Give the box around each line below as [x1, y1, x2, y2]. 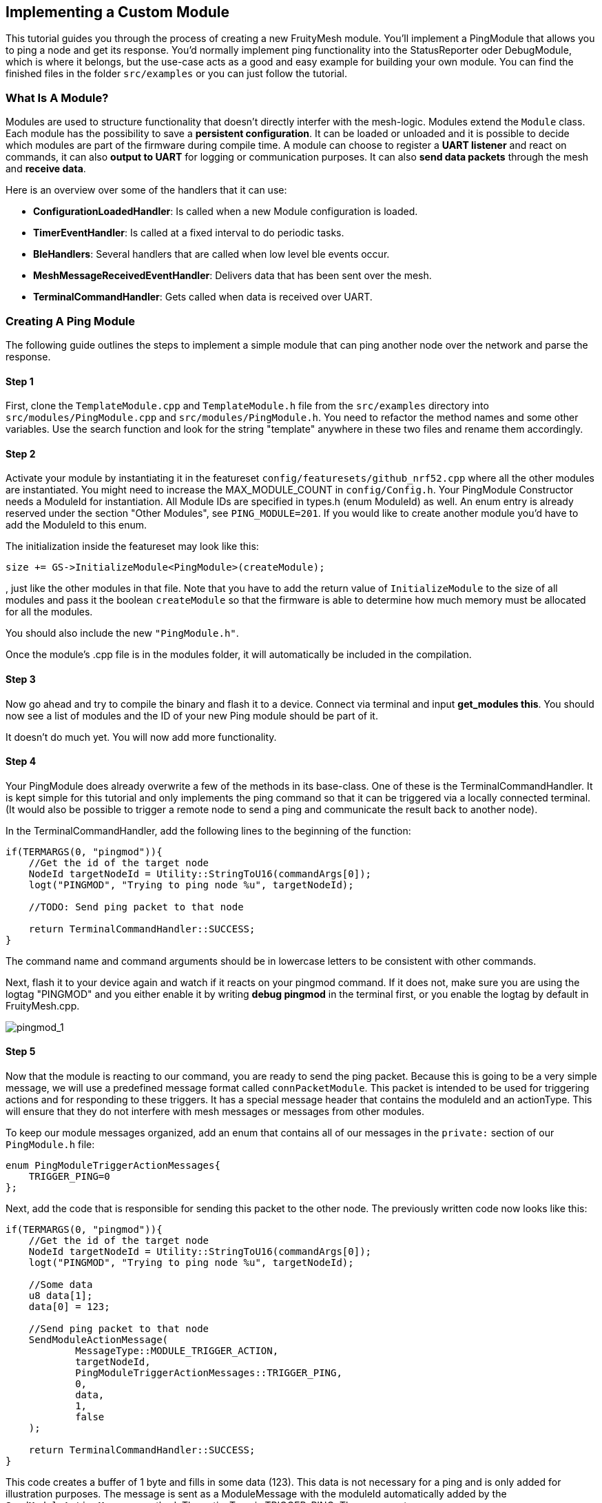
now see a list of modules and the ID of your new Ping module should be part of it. [6, 709, 378, 722]
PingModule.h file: [6, 1138, 95, 1151]
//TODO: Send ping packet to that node [28, 901, 244, 912]
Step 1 [6, 375, 34, 387]
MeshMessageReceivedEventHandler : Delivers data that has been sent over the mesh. [33, 269, 432, 282]
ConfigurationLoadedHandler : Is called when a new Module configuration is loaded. [33, 205, 418, 218]
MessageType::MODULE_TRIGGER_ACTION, [75, 1345, 279, 1357]
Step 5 [6, 1045, 36, 1058]
